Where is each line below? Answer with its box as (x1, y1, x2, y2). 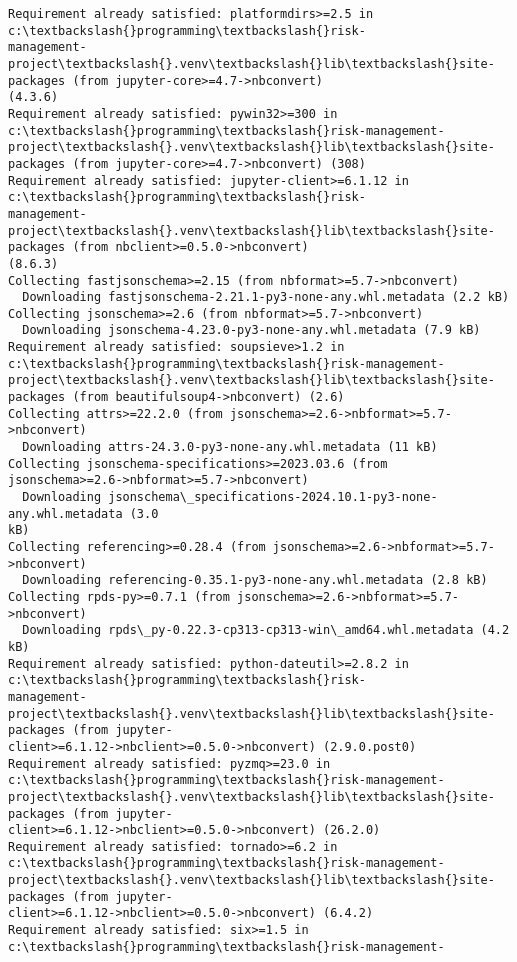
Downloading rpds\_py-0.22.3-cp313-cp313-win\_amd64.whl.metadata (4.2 (22, 623, 510, 638)
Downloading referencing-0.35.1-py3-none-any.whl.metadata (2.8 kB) (22, 573, 488, 588)
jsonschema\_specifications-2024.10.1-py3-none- (108, 490, 438, 505)
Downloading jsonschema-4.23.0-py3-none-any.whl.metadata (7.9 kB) (22, 323, 481, 338)
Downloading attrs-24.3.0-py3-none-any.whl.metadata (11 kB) (22, 440, 438, 455)
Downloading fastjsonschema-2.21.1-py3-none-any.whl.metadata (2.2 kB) (22, 290, 510, 305)
